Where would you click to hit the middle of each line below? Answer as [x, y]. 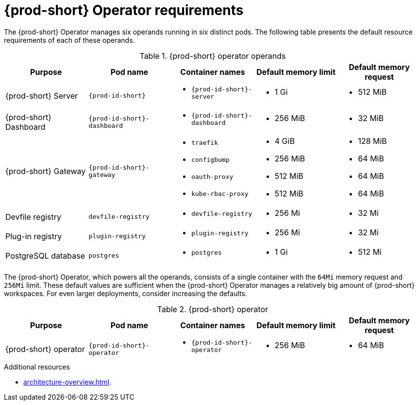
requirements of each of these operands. [69, 40]
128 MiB [372, 141]
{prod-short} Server [42, 96]
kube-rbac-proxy [220, 194]
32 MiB [371, 118]
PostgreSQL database [45, 255]
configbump [210, 159]
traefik [205, 142]
